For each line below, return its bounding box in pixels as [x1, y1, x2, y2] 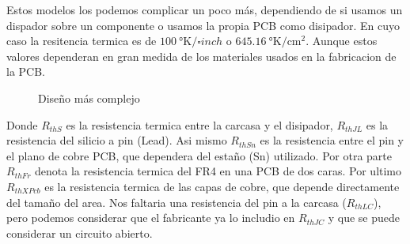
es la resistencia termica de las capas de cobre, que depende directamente [44, 178, 400, 194]
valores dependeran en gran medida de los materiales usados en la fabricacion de [6, 47, 397, 64]
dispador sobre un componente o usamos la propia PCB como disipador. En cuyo [6, 17, 400, 33]
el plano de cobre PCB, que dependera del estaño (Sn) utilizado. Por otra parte [6, 147, 392, 163]
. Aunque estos [306, 32, 378, 49]
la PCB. [6, 63, 45, 80]
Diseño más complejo [38, 89, 140, 106]
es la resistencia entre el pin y [260, 132, 404, 148]
